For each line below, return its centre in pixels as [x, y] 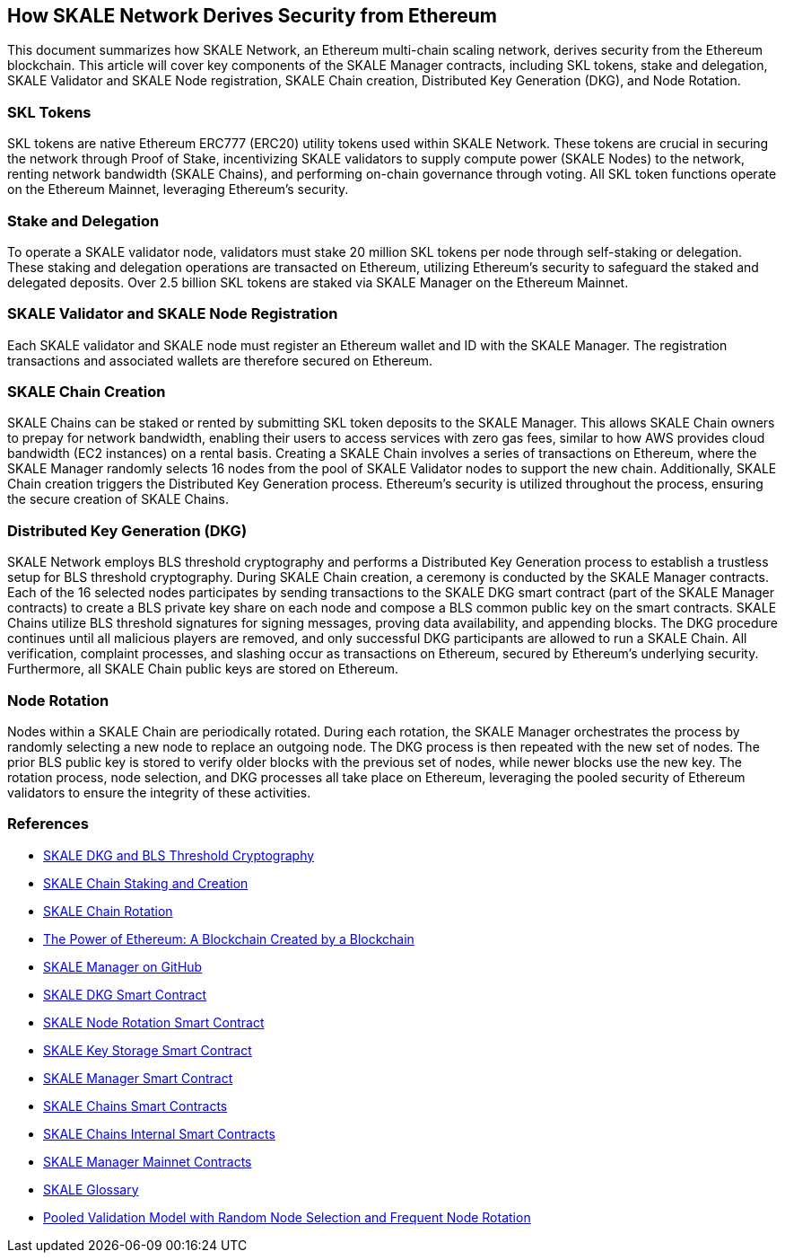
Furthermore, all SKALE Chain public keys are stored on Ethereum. [203, 669]
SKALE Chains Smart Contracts [135, 1106]
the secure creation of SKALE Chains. [118, 499]
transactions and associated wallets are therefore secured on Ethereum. [220, 360]
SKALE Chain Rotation [108, 911]
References [48, 824]
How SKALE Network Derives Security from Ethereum [252, 16]
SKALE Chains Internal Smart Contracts [159, 1133]
